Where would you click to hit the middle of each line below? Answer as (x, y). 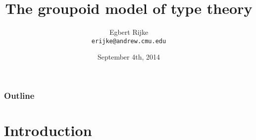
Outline (19, 95)
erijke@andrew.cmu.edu (129, 41)
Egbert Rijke (129, 32)
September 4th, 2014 (129, 57)
